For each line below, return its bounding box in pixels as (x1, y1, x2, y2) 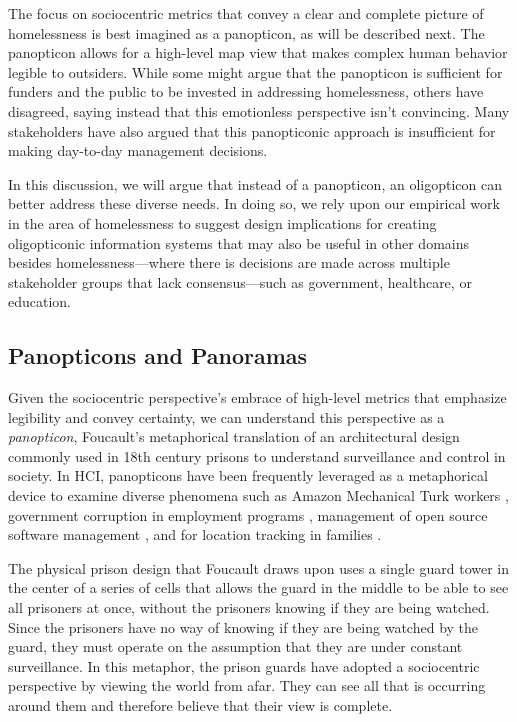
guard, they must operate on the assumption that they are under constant (8, 636, 463, 657)
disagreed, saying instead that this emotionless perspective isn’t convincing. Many (8, 100, 510, 121)
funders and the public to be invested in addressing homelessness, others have (8, 81, 484, 102)
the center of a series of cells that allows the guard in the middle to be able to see (8, 577, 509, 598)
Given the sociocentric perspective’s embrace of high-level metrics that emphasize (8, 387, 507, 408)
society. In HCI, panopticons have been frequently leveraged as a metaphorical (8, 465, 488, 486)
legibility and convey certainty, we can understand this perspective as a (8, 406, 445, 427)
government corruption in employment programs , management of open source (8, 504, 488, 525)
